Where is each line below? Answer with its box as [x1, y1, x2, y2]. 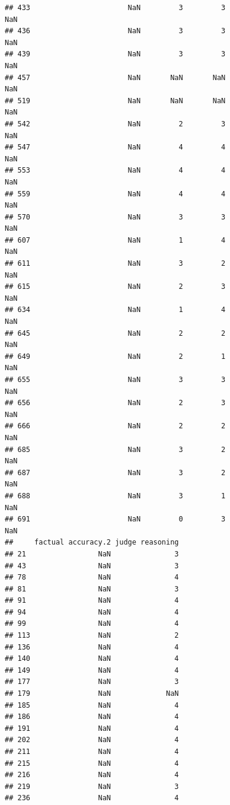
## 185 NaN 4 [5, 701, 179, 709]
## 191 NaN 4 [5, 724, 179, 733]
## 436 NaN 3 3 [5, 27, 226, 36]
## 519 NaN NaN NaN [5, 96, 226, 105]
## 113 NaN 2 [5, 631, 179, 640]
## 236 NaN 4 [5, 794, 179, 803]
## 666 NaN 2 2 [5, 422, 226, 431]
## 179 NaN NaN [5, 689, 179, 698]
